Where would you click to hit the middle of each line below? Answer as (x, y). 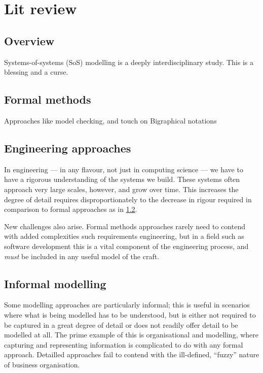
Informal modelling (55, 283)
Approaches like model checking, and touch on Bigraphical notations (110, 120)
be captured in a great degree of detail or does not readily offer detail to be (121, 324)
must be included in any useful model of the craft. (82, 256)
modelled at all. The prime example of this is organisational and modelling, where (131, 335)
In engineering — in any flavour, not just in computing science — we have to (124, 169)
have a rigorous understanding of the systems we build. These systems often (122, 179)
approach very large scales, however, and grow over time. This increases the (121, 189)
